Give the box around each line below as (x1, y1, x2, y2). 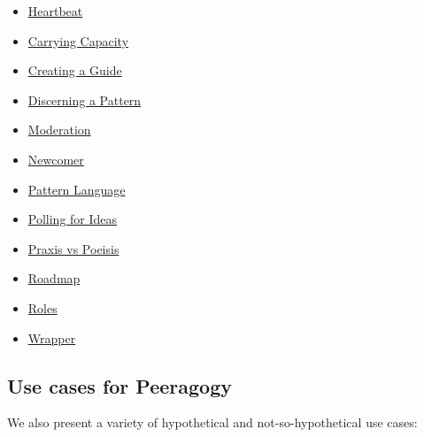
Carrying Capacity (27, 31, 129, 50)
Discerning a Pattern (27, 90, 142, 109)
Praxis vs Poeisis (27, 239, 119, 257)
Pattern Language (27, 180, 126, 198)
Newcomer (27, 149, 84, 168)
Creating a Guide (27, 61, 122, 80)
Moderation (27, 120, 91, 139)
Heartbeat (27, 2, 83, 19)
